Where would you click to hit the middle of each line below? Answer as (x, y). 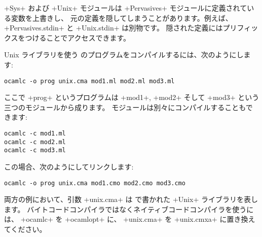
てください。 (25, 229)
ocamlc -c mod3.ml (35, 150)
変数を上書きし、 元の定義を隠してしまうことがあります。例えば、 (122, 18)
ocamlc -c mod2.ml (35, 142)
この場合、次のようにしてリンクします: (69, 166)
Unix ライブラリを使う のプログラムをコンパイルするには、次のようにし (124, 55)
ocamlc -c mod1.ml (35, 133)
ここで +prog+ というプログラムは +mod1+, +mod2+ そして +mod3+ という (132, 97)
